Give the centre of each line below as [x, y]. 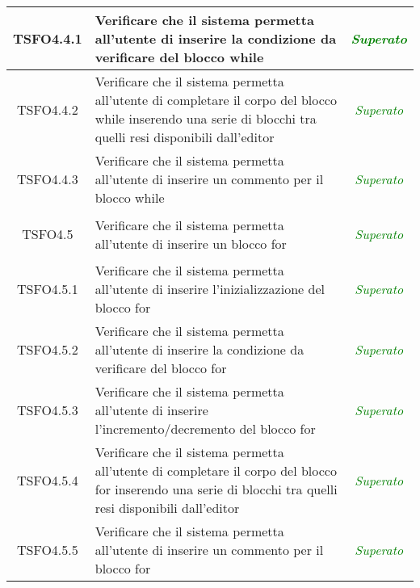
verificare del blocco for [161, 368]
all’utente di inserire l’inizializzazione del [210, 289]
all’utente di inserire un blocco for [191, 243]
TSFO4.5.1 [47, 289]
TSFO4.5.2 [47, 349]
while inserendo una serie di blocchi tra [206, 118]
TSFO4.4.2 [47, 109]
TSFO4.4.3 [47, 179]
